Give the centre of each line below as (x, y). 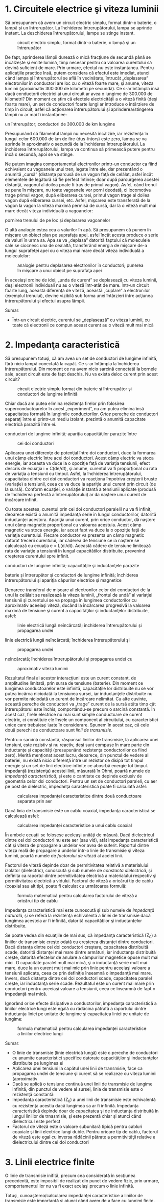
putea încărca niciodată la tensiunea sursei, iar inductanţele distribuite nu (79, 693)
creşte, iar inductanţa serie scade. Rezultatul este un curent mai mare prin (80, 983)
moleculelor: (18, 255)
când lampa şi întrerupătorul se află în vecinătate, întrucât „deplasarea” (77, 78)
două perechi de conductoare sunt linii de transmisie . (59, 730)
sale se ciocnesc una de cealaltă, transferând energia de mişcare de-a (76, 245)
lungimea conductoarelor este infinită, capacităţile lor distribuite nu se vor (79, 688)
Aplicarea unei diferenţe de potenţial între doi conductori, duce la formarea (80, 452)
